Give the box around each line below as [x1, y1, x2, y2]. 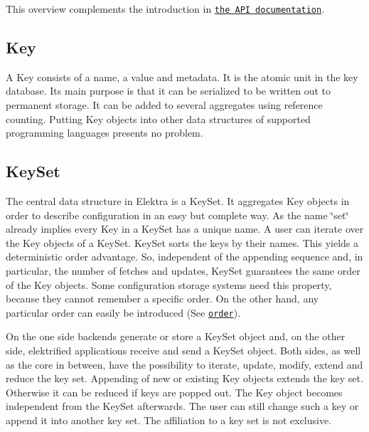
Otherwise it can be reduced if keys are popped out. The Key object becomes [6, 384, 343, 399]
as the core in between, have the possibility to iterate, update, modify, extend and [6, 357, 363, 372]
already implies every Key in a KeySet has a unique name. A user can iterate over [6, 221, 364, 236]
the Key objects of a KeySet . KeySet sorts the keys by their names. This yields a [6, 235, 359, 250]
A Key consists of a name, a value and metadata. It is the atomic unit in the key [6, 69, 358, 84]
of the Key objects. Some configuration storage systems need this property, [6, 277, 332, 292]
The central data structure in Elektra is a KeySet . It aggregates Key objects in [6, 194, 350, 209]
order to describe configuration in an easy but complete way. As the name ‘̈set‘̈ [6, 207, 349, 222]
